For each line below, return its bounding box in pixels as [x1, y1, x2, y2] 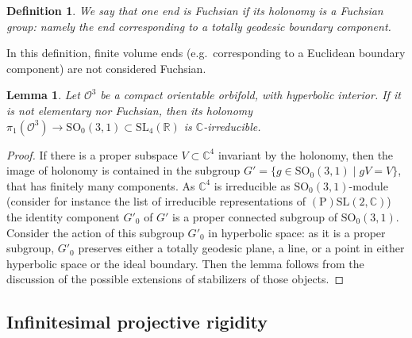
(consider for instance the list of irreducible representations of [6, 193, 306, 209]
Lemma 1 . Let [6, 86, 80, 103]
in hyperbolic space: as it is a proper [208, 224, 386, 240]
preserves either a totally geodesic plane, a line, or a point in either [78, 240, 405, 256]
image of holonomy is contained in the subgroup [6, 162, 241, 179]
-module [348, 177, 388, 194]
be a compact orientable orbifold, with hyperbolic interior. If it [100, 86, 401, 103]
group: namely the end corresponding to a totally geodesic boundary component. [6, 17, 391, 34]
